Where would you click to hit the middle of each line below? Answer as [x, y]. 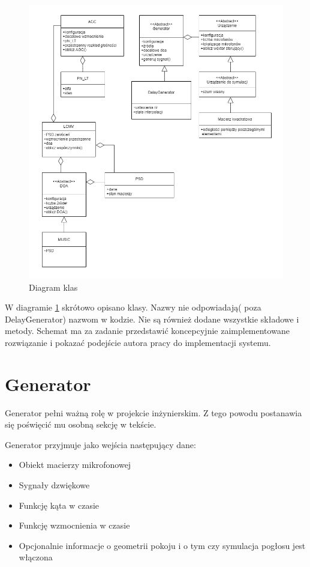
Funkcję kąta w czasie [59, 505]
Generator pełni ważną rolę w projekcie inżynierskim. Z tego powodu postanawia [154, 412]
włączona [36, 557]
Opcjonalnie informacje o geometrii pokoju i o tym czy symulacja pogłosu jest [162, 545]
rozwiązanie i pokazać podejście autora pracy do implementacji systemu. [138, 342]
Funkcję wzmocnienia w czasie [74, 525]
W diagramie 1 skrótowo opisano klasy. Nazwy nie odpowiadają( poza [133, 307]
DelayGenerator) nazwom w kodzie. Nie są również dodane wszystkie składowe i [152, 319]
